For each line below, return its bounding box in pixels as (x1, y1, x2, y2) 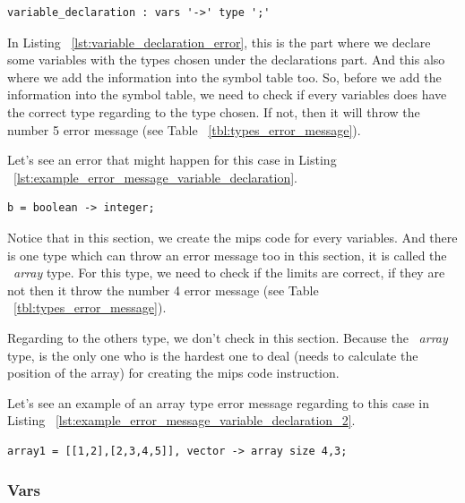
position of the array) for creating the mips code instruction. (7, 363, 340, 382)
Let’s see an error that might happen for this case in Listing (7, 150, 337, 169)
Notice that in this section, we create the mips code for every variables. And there (7, 227, 458, 246)
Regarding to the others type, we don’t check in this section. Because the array (7, 328, 448, 346)
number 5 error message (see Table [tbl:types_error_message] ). (7, 120, 361, 139)
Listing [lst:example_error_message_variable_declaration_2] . (7, 411, 356, 430)
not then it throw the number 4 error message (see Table (7, 280, 319, 299)
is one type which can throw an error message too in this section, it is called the (7, 245, 447, 264)
